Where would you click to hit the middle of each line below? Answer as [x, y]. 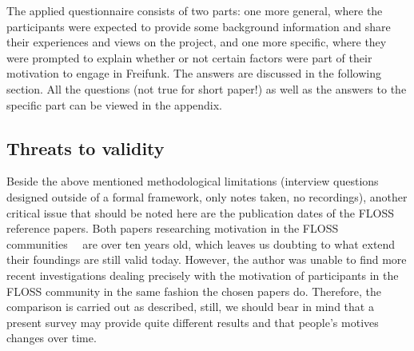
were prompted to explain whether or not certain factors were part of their [189, 57]
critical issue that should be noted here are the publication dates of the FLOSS [201, 212]
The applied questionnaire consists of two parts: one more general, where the [195, 10]
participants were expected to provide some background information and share [199, 26]
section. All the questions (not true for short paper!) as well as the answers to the [207, 88]
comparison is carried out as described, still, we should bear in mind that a [190, 307]
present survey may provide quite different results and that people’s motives [193, 322]
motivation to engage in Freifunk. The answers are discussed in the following [194, 73]
